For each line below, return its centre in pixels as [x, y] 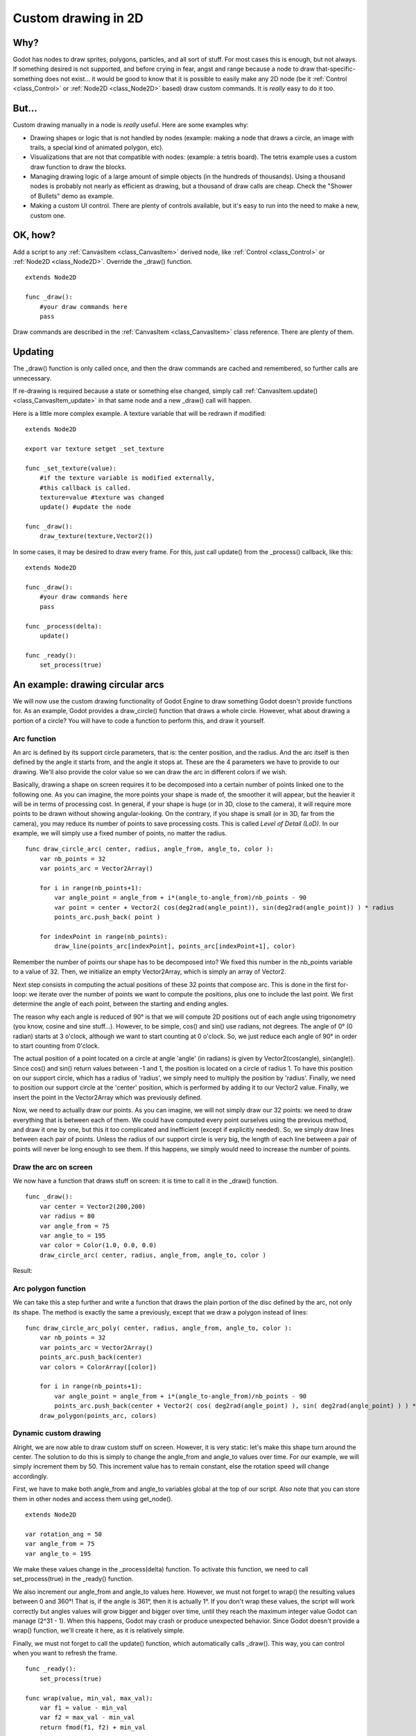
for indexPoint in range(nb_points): [103, 936]
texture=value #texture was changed [102, 497]
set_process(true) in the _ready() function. [73, 1579]
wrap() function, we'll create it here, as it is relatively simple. [99, 1630]
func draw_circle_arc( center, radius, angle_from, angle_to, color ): [149, 849]
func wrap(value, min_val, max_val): [89, 1698]
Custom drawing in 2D [78, 18]
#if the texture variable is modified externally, [127, 478]
